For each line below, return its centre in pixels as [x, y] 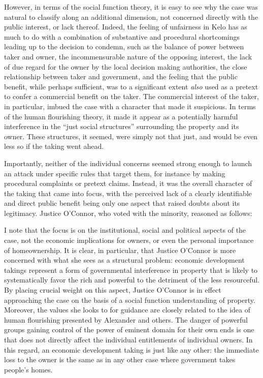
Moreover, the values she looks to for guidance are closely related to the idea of [127, 310]
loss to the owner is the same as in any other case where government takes [120, 359]
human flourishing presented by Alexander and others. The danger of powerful [126, 319]
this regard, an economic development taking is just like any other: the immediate [131, 349]
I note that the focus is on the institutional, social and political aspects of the [125, 230]
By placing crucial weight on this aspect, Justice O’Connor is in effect [113, 290]
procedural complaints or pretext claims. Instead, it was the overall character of [128, 183]
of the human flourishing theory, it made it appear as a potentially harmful [121, 116]
